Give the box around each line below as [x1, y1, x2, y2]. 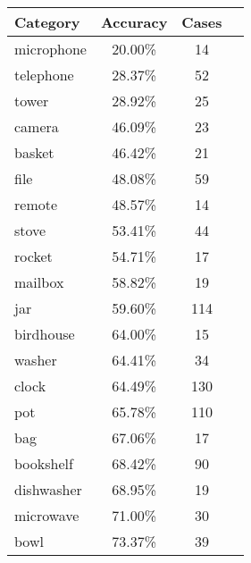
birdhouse [14, 324, 75, 344]
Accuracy [100, 12, 168, 32]
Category [14, 12, 80, 32]
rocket [14, 246, 53, 266]
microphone [14, 38, 87, 59]
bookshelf [14, 453, 73, 474]
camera [14, 116, 59, 137]
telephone [14, 64, 74, 85]
